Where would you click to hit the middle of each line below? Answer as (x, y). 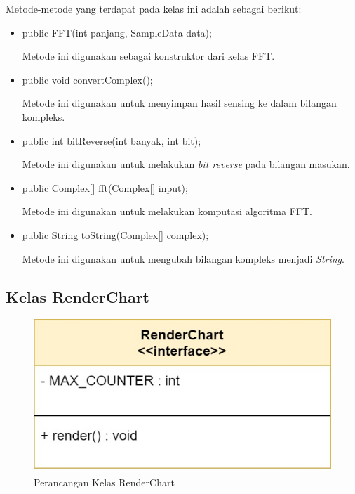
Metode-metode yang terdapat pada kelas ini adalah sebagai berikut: (154, 8)
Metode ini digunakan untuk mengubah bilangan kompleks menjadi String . (183, 258)
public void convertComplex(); (87, 79)
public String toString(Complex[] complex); (115, 234)
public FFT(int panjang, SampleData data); (117, 32)
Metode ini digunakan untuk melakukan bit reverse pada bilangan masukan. (186, 164)
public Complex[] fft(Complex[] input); (105, 187)
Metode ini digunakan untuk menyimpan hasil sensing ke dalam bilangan (179, 103)
